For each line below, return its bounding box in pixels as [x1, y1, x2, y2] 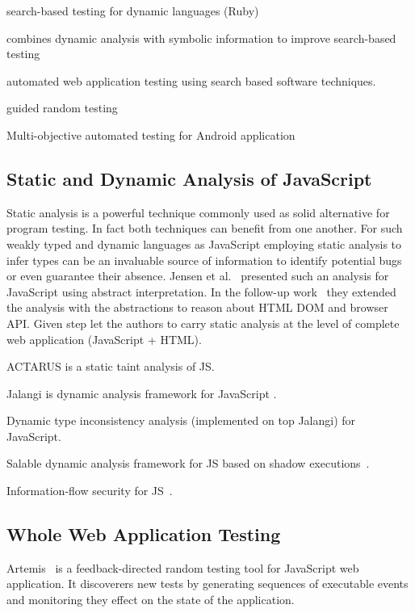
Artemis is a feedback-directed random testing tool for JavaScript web [6, 559, 359, 576]
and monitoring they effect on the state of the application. [6, 591, 295, 608]
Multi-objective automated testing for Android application [6, 126, 296, 143]
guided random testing [6, 99, 118, 116]
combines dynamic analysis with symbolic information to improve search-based [6, 29, 396, 46]
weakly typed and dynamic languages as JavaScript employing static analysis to [6, 235, 402, 252]
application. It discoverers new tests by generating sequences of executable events [6, 575, 409, 592]
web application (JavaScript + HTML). [6, 330, 202, 347]
